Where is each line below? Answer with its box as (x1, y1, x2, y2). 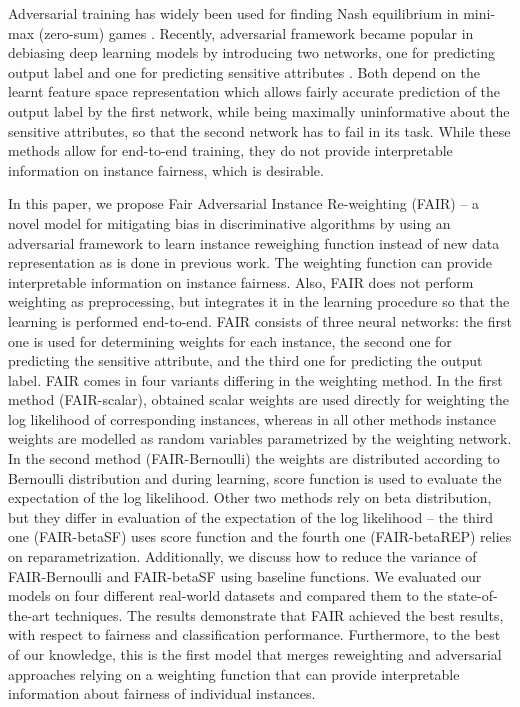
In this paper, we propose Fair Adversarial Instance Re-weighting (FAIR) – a (8, 193, 480, 214)
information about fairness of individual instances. (8, 683, 316, 704)
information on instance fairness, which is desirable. (8, 159, 324, 180)
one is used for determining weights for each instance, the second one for (8, 330, 452, 351)
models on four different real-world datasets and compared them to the (8, 585, 443, 606)
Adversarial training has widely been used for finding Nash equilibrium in (8, 3, 459, 23)
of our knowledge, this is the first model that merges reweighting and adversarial (8, 644, 502, 664)
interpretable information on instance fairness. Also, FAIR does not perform (8, 271, 474, 292)
